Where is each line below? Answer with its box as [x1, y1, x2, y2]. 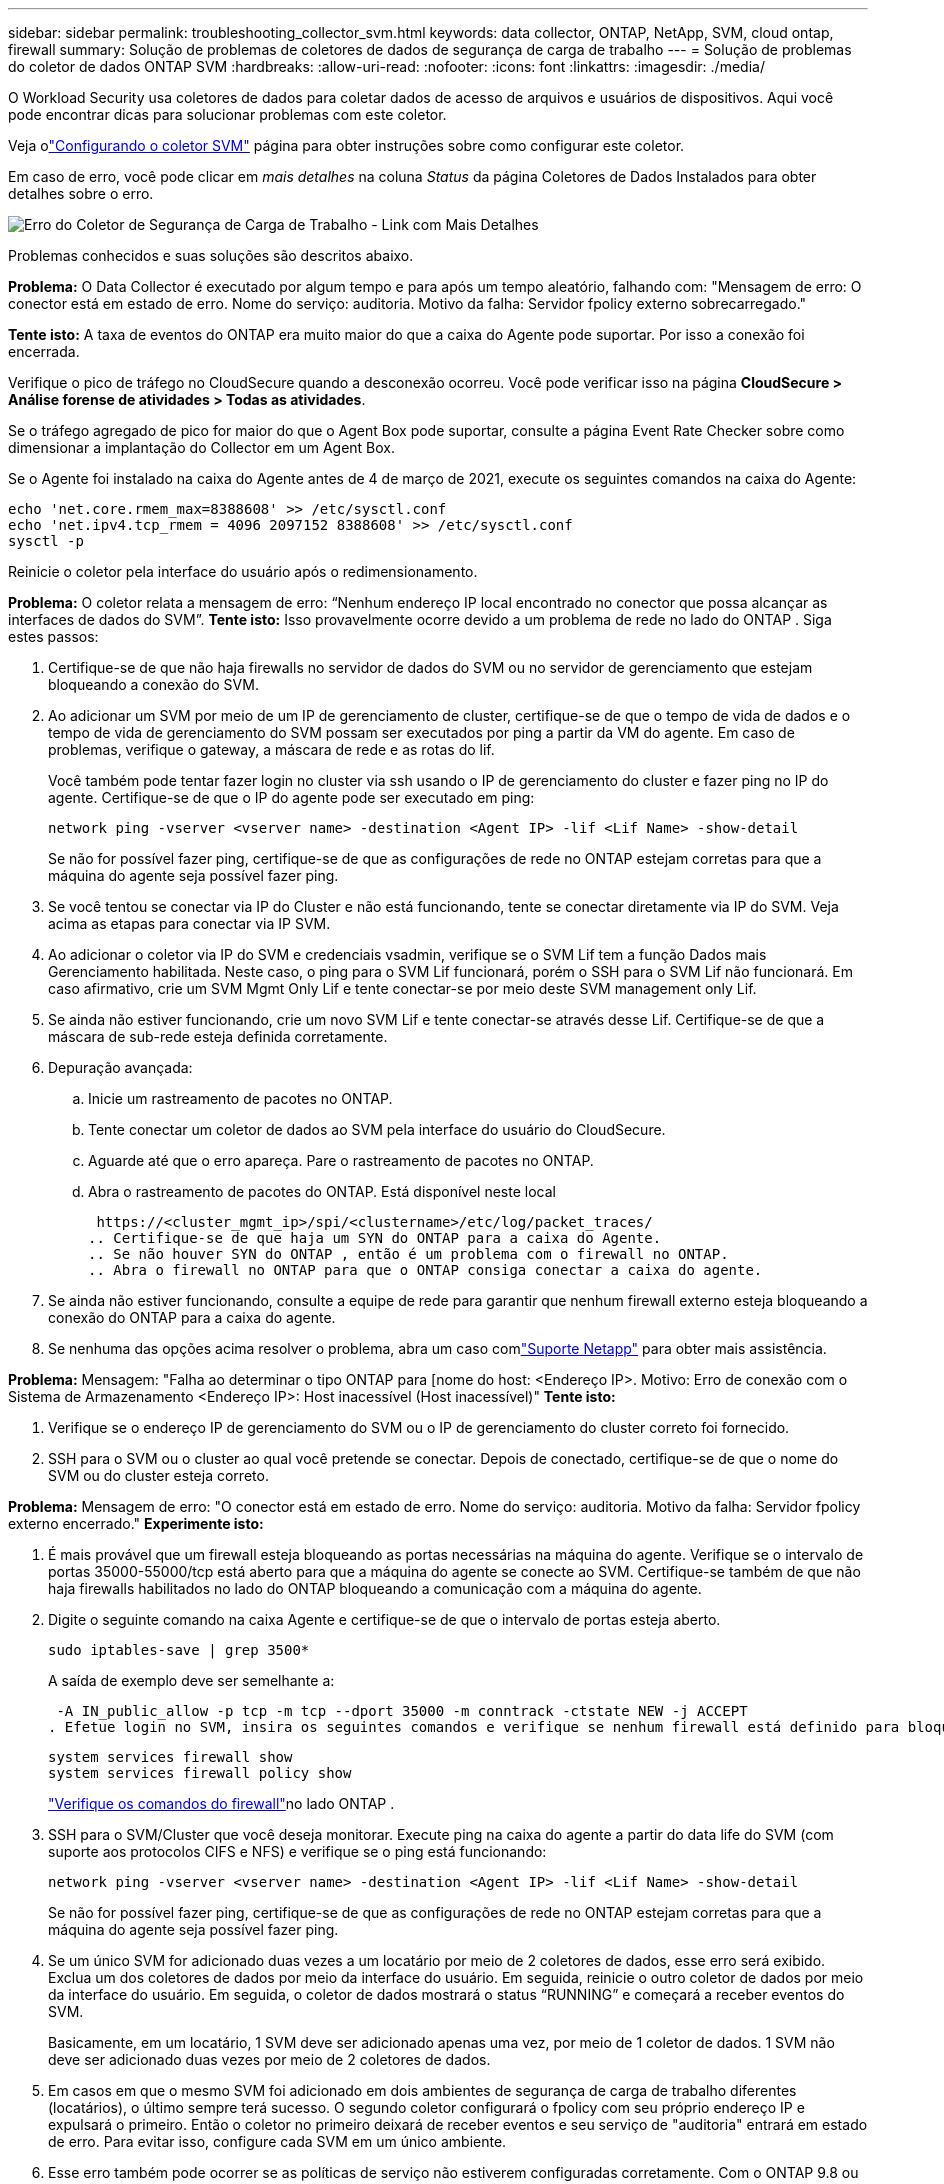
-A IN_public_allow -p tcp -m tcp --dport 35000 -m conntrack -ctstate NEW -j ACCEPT [56, 1703, 748, 1719]
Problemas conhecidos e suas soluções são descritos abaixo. [8, 247, 414, 264]
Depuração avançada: [48, 1059, 193, 1076]
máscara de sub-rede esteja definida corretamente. [48, 1028, 388, 1045]
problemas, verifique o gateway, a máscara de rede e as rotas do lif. [48, 741, 495, 758]
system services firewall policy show [48, 1765, 352, 1781]
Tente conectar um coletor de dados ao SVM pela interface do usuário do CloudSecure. [88, 1121, 666, 1138]
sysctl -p [8, 533, 84, 549]
